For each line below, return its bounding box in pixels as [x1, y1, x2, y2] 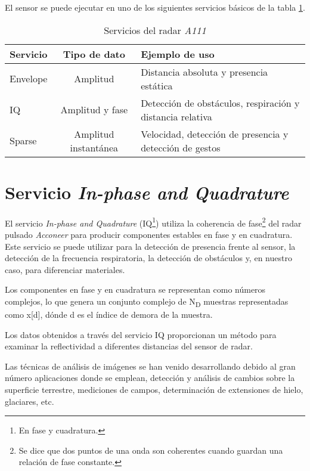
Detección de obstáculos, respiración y [141, 95, 300, 110]
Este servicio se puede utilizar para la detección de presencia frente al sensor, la [5, 240, 296, 252]
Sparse [10, 134, 37, 148]
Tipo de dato [63, 47, 125, 61]
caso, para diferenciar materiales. [5, 263, 125, 275]
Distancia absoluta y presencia [141, 64, 268, 79]
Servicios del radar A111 [104, 23, 206, 37]
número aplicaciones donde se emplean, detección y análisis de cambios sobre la [5, 371, 295, 384]
